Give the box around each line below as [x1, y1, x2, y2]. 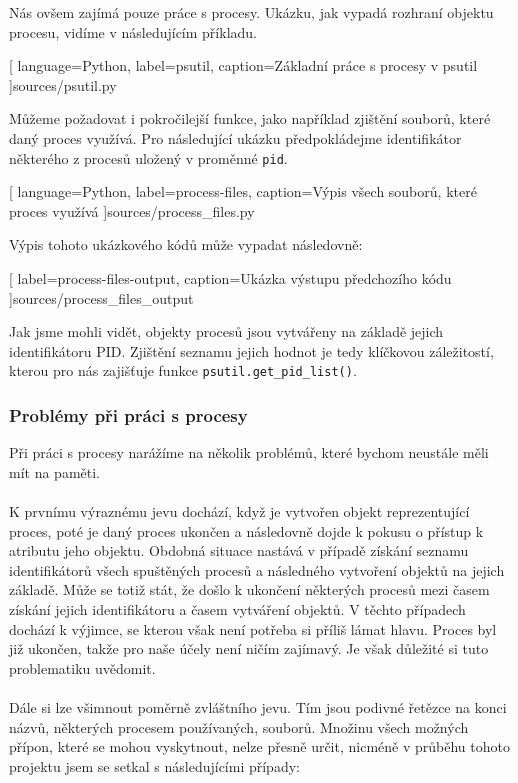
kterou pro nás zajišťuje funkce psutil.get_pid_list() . [9, 360, 357, 381]
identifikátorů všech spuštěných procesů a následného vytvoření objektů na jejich [9, 559, 505, 580]
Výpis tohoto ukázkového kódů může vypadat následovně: [9, 234, 363, 255]
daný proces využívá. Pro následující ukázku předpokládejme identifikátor [9, 127, 462, 148]
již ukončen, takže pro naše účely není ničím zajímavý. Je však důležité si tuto [9, 638, 489, 659]
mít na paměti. [9, 461, 100, 482]
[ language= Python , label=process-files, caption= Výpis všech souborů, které [9, 181, 477, 202]
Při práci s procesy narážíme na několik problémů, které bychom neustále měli [9, 442, 489, 463]
